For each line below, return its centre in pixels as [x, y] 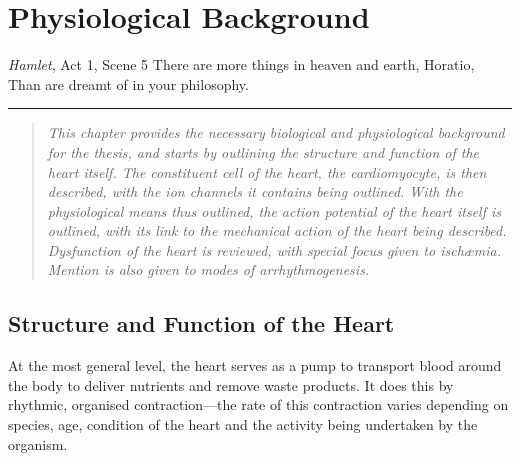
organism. [38, 443]
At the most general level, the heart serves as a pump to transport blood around [255, 365]
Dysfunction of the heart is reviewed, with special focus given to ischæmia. [274, 249]
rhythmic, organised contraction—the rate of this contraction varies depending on [258, 404]
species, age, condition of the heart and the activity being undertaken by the [243, 424]
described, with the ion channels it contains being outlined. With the [255, 191]
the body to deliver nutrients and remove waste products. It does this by [231, 384]
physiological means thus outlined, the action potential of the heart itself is [274, 210]
